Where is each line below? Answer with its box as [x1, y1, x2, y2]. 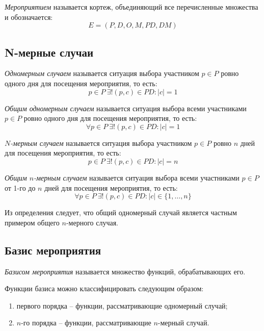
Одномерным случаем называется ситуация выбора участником [5, 68, 199, 79]
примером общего [5, 217, 60, 227]
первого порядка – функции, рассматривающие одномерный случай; [16, 300, 228, 311]
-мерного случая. [66, 217, 118, 227]
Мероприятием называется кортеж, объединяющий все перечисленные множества [5, 2, 258, 12]
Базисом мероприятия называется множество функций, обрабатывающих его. [5, 266, 246, 276]
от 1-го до [5, 182, 36, 193]
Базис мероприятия [5, 242, 101, 258]
